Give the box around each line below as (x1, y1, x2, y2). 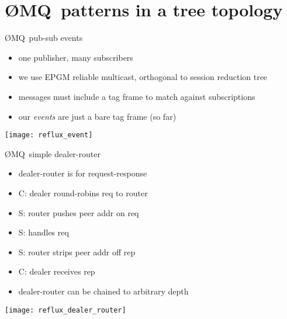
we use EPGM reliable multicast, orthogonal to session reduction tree (18, 71, 268, 83)
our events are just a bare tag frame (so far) (18, 110, 177, 122)
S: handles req (18, 226, 69, 238)
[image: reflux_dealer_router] (5, 306, 126, 314)
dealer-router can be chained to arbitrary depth (18, 285, 189, 297)
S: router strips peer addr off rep (18, 245, 136, 258)
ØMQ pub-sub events (5, 32, 83, 44)
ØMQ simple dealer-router (5, 147, 101, 159)
